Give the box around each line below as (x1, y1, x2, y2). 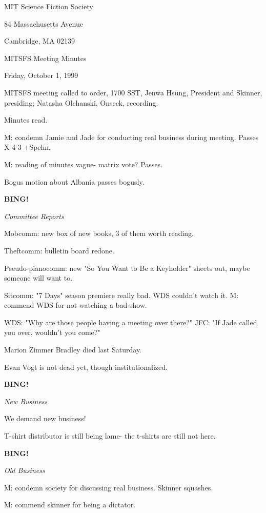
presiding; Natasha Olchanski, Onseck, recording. (4, 97, 158, 108)
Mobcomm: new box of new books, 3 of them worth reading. (4, 228, 194, 239)
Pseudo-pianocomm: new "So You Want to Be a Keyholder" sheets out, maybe (4, 262, 250, 273)
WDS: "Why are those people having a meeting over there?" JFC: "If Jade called (4, 317, 257, 327)
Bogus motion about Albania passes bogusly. (4, 176, 145, 187)
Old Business (4, 465, 45, 476)
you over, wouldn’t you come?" (4, 327, 100, 338)
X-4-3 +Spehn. (4, 142, 51, 152)
